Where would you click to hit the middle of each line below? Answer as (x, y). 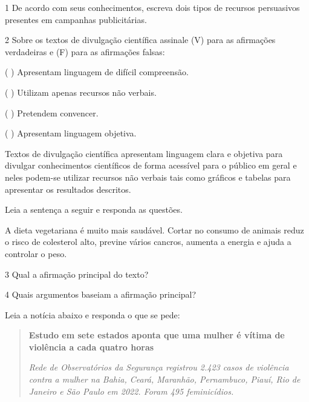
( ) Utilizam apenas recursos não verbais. (81, 92)
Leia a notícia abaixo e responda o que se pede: (93, 314)
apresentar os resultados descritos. (68, 189)
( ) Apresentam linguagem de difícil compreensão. (97, 72)
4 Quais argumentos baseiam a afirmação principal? (101, 294)
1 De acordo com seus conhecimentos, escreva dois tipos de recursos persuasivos (152, 7)
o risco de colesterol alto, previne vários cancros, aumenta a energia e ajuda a (148, 242)
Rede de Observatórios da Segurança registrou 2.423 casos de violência (159, 367)
